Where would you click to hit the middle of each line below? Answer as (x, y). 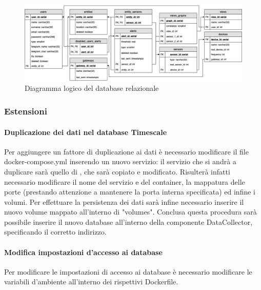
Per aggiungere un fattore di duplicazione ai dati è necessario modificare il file (126, 151)
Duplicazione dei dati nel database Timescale (86, 132)
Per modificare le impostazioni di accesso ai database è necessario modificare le (128, 271)
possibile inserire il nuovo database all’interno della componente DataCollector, (128, 221)
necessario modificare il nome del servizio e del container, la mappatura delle (125, 181)
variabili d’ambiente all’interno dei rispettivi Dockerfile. (91, 282)
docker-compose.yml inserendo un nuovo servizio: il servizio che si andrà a (120, 161)
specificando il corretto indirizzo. (55, 232)
